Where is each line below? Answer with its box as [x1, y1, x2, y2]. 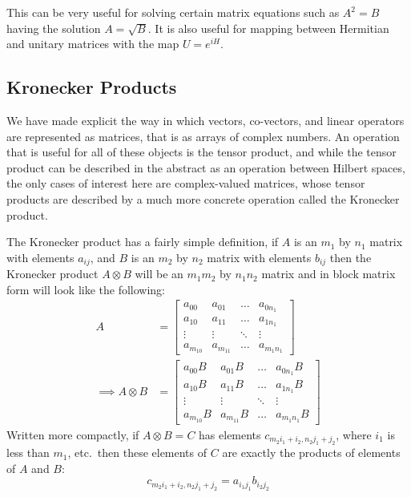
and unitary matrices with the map [6, 35, 179, 52]
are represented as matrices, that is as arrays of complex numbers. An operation [6, 127, 400, 144]
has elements [199, 426, 261, 442]
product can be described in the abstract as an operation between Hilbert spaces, [6, 159, 405, 176]
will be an [135, 265, 183, 282]
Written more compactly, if [6, 426, 139, 442]
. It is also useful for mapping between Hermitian [147, 19, 389, 36]
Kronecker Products [6, 75, 177, 99]
